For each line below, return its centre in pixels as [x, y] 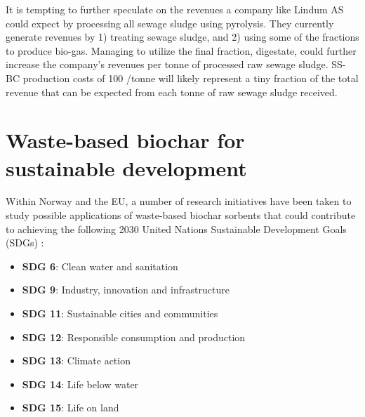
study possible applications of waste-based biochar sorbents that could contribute [181, 215]
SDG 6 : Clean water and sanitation [100, 266]
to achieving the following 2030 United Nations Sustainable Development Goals [176, 229]
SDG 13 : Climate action [76, 360]
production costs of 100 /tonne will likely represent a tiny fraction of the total [191, 78]
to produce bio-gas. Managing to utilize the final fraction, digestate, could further [181, 50]
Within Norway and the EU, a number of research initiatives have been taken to [179, 201]
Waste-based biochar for [125, 140]
